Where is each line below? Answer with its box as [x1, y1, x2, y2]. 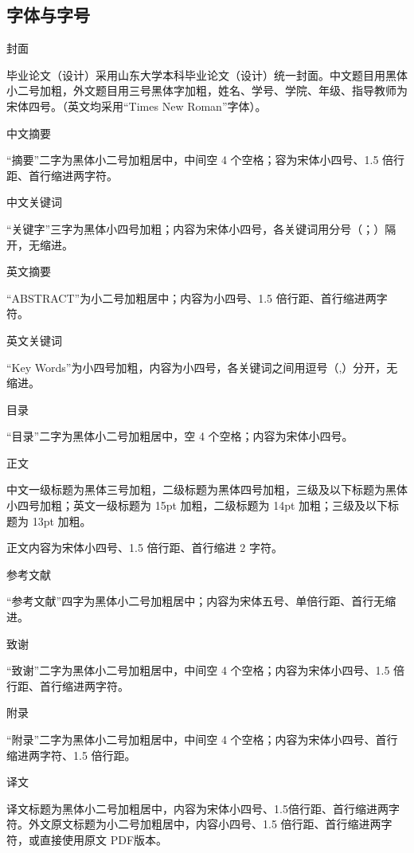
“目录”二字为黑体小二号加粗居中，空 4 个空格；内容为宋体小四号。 [6, 428, 353, 444]
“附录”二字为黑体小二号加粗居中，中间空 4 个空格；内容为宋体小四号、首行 [6, 731, 398, 748]
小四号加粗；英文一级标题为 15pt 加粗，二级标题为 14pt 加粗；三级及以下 [6, 497, 389, 514]
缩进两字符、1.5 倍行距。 [6, 746, 136, 763]
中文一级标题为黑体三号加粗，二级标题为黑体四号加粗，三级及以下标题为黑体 [6, 481, 408, 498]
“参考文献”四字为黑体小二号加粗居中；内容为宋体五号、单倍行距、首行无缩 [6, 593, 396, 609]
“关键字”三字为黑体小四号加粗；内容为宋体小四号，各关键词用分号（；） [6, 220, 385, 237]
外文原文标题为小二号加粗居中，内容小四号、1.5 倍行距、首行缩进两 [28, 816, 381, 832]
